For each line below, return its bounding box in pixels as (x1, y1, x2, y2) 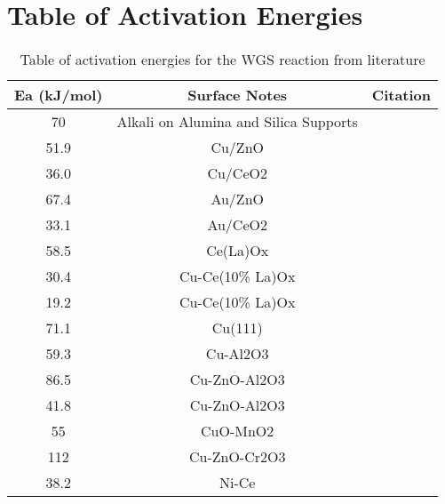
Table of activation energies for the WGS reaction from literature (20, 49, 425, 70)
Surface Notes (187, 84, 288, 106)
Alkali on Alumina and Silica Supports (116, 111, 358, 132)
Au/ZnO (211, 188, 264, 210)
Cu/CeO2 (207, 163, 267, 184)
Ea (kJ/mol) (14, 84, 103, 106)
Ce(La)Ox (206, 240, 269, 261)
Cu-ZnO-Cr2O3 (188, 446, 286, 468)
